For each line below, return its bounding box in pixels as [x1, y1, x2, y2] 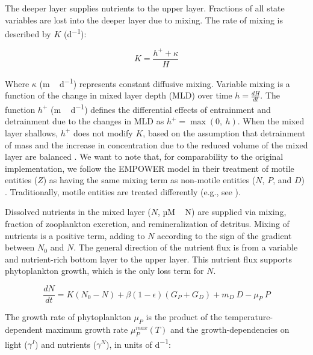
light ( [5, 338, 28, 350]
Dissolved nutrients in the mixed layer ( [5, 205, 151, 218]
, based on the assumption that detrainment [143, 126, 306, 139]
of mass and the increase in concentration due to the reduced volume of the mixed [5, 138, 308, 151]
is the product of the [146, 311, 222, 323]
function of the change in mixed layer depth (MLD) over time [5, 89, 232, 102]
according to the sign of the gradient [157, 229, 292, 241]
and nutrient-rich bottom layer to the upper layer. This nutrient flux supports [5, 252, 292, 265]
